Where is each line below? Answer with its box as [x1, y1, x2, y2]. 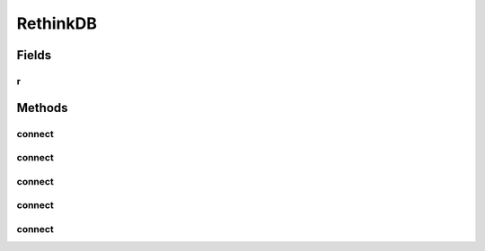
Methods [16, 100, 68, 116]
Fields [16, 48, 52, 63]
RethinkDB [16, 13, 98, 33]
